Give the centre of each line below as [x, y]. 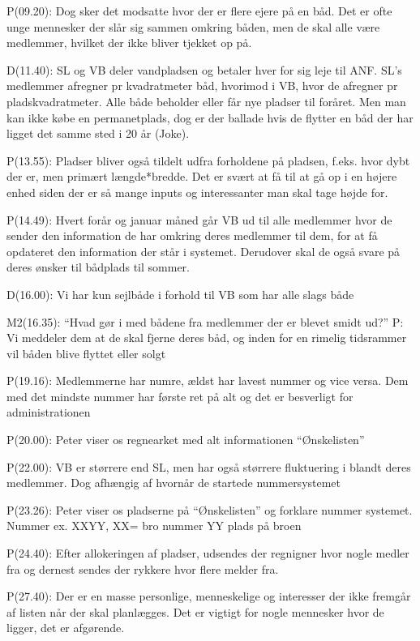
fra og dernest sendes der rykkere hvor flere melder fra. [143, 568]
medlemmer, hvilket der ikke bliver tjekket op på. [129, 43]
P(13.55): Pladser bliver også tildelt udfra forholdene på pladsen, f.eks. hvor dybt [208, 160]
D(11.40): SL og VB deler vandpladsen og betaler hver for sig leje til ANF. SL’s [204, 69]
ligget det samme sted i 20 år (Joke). [98, 133]
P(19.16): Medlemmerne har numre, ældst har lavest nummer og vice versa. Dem [208, 380]
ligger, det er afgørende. [66, 628]
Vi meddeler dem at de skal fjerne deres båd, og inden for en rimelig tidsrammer [207, 338]
